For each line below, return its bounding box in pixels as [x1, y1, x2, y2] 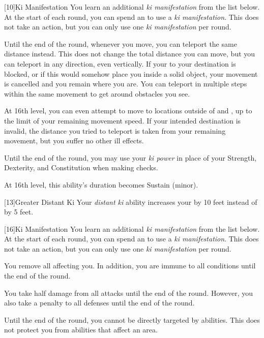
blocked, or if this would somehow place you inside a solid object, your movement [4, 68, 258, 79]
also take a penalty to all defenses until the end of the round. [4, 297, 195, 308]
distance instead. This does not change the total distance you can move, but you [4, 48, 255, 59]
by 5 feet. [4, 206, 34, 217]
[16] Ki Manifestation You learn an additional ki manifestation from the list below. [4, 223, 260, 234]
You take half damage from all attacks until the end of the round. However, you [4, 287, 253, 298]
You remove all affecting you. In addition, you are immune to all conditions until [4, 260, 256, 271]
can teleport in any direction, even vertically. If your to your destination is [4, 58, 236, 69]
